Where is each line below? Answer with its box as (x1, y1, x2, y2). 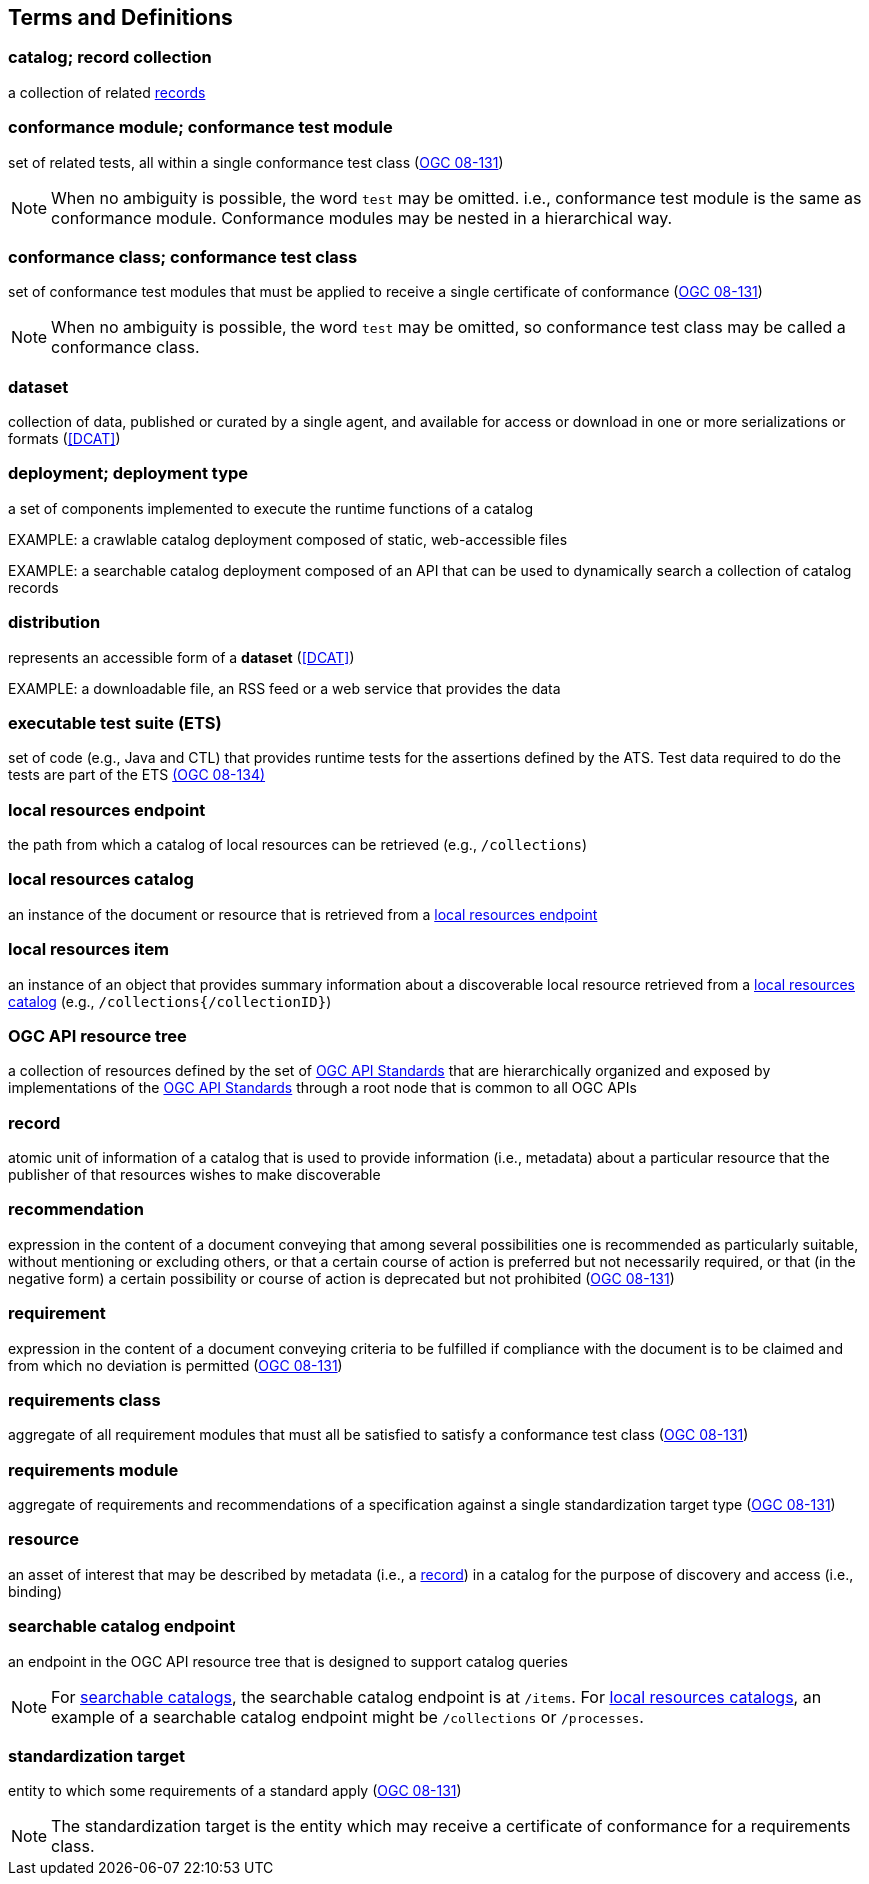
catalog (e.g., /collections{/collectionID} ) (8, 992, 332, 1010)
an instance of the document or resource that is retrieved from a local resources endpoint (8, 905, 598, 923)
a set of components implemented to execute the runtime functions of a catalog (8, 499, 533, 517)
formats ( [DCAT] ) (8, 430, 121, 448)
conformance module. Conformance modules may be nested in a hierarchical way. (51, 207, 673, 228)
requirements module (8, 1459, 179, 1480)
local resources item (8, 939, 170, 960)
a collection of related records (8, 83, 206, 101)
